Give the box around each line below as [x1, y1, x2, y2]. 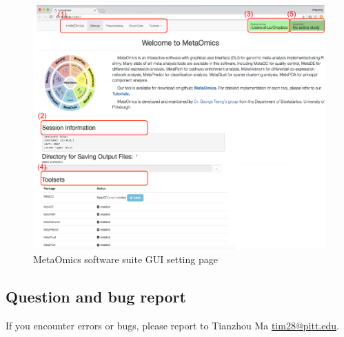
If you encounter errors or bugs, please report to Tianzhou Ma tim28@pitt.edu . [6, 318, 339, 332]
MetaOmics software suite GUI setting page [33, 251, 218, 266]
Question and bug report [6, 285, 186, 307]
